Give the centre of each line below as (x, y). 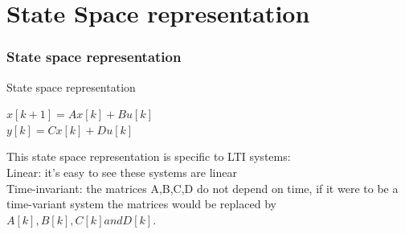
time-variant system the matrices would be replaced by (141, 204)
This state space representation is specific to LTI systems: (149, 156)
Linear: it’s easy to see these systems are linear (122, 172)
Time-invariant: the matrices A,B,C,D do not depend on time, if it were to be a (202, 188)
